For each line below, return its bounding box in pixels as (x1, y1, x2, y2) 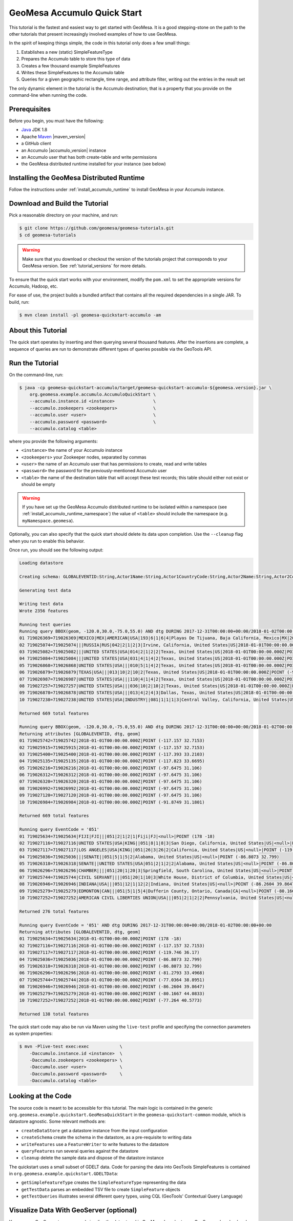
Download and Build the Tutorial (9, 199, 108, 208)
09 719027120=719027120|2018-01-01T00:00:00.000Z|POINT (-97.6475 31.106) (19, 793, 203, 798)
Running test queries (19, 622, 71, 627)
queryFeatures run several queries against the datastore (21, 1148, 139, 1154)
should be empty (21, 482, 56, 487)
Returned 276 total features (19, 908, 89, 914)
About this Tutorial (9, 326, 67, 335)
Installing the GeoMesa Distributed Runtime (9, 174, 145, 182)
